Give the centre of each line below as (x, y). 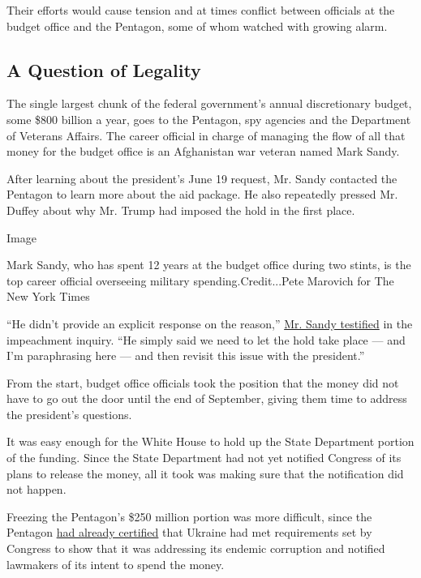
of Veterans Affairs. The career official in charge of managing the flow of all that (206, 135)
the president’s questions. (69, 414)
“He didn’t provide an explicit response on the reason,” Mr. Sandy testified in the (210, 323)
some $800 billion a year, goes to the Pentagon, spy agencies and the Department (209, 119)
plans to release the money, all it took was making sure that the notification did (205, 473)
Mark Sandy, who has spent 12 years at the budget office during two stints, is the (209, 265)
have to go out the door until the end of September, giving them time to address (207, 398)
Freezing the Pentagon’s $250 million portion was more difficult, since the (189, 516)
